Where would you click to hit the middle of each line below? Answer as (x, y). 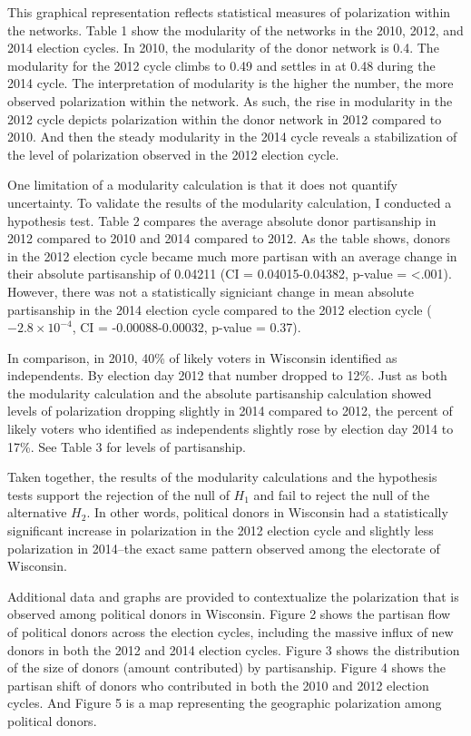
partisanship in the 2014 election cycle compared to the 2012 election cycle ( (220, 309)
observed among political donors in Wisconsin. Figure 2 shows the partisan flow (229, 614)
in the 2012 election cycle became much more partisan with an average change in (232, 255)
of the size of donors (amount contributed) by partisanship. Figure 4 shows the (227, 667)
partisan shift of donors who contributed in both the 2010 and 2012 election (218, 685)
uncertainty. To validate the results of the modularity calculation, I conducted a (230, 202)
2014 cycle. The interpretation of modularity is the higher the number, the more (231, 83)
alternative (37, 512)
